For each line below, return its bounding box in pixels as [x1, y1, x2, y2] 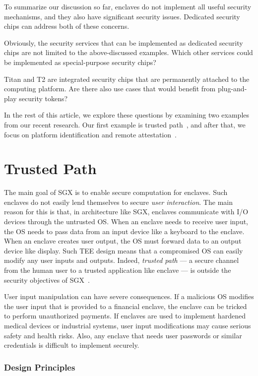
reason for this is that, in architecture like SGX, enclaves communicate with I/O [4, 206, 249, 217]
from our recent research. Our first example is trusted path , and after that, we [4, 119, 246, 129]
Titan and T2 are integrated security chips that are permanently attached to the [4, 73, 250, 84]
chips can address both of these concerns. [4, 21, 129, 31]
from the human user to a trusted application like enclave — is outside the [4, 265, 231, 275]
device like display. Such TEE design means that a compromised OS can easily [4, 245, 243, 255]
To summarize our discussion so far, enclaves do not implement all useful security [4, 1, 252, 11]
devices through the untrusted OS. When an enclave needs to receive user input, [4, 216, 249, 227]
